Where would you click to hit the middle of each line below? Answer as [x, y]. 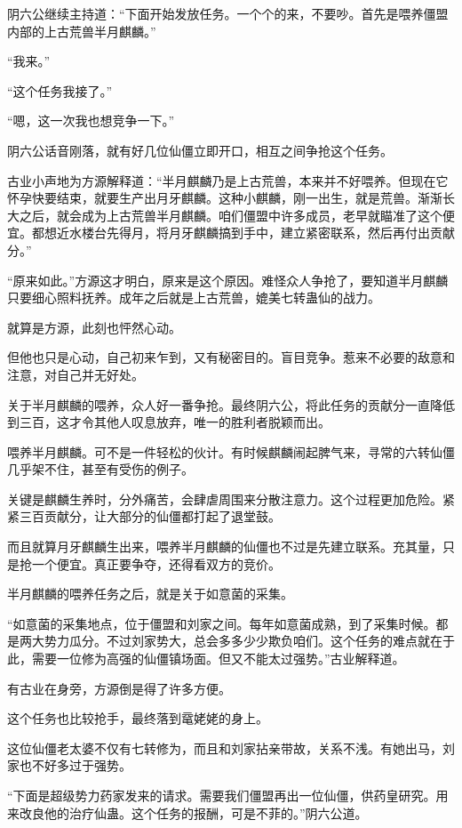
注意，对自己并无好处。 [76, 374]
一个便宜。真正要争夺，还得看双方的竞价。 [156, 563]
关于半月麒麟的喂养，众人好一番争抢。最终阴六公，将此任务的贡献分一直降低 [231, 404]
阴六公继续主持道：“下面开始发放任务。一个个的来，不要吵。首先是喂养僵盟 [228, 13]
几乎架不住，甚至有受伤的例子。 [100, 469]
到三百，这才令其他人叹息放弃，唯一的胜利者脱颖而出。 [169, 422]
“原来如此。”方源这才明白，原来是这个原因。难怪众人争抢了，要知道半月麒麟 [228, 280]
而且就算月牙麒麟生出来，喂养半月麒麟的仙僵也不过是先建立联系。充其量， [225, 547]
